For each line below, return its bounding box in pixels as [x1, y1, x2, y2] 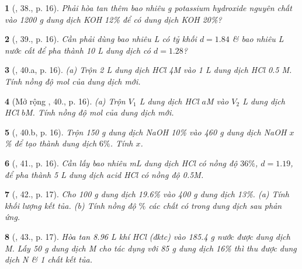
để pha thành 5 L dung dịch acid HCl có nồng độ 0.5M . [5, 168, 204, 180]
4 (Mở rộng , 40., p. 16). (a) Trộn [5, 95, 126, 107]
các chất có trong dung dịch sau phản [148, 199, 282, 211]
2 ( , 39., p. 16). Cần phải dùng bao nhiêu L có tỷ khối [5, 33, 197, 45]
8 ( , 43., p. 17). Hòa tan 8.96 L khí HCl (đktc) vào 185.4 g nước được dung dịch [5, 230, 290, 242]
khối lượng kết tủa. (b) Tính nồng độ [5, 199, 136, 211]
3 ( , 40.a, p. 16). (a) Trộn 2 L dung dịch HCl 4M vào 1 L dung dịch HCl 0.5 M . [5, 64, 292, 76]
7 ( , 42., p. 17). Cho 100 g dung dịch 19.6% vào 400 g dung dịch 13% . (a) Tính [5, 188, 289, 200]
